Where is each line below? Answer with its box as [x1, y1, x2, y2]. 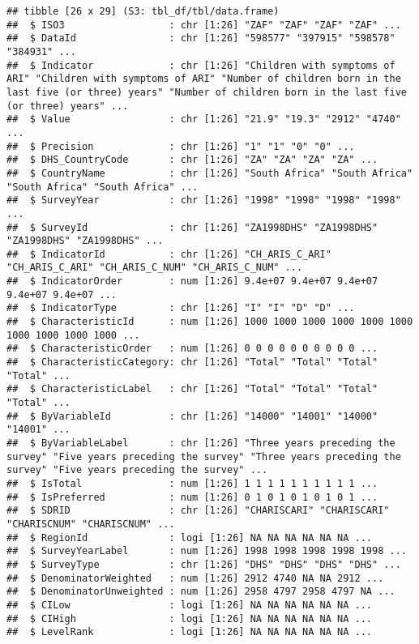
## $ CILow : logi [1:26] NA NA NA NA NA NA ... [6, 599, 373, 611]
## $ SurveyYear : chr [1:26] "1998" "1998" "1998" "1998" [6, 194, 401, 207]
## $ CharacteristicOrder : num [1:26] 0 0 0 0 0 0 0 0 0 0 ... [6, 343, 378, 355]
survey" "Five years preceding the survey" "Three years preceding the [6, 450, 401, 463]
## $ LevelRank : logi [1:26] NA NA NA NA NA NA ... [6, 626, 373, 638]
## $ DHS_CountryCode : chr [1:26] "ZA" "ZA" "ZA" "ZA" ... [6, 154, 378, 166]
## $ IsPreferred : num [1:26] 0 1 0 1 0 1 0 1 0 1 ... [6, 491, 378, 503]
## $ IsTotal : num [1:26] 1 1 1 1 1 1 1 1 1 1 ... [6, 477, 378, 489]
